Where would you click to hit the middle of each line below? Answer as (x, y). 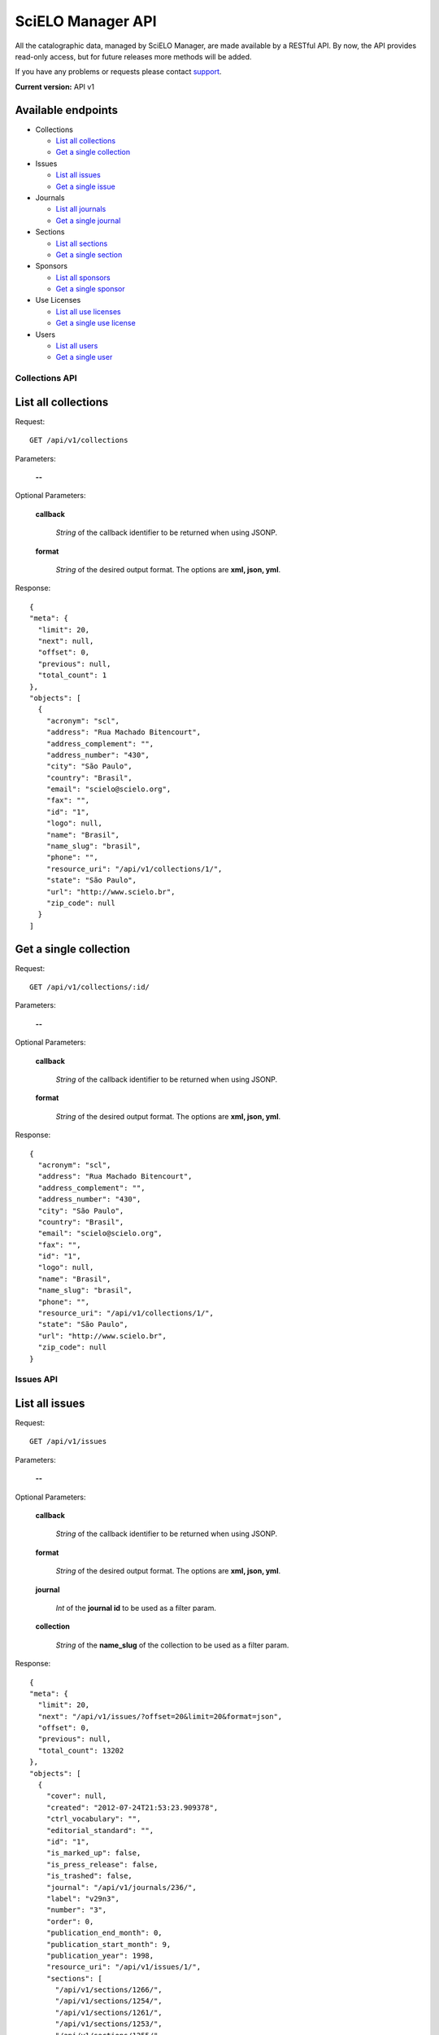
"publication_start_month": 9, (109, 1944)
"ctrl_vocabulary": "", (93, 1819)
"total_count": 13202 (81, 1751)
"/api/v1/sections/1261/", (109, 2012)
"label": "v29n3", (83, 1898)
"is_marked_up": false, (93, 1853)
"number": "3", (76, 1910)
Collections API (46, 379)
